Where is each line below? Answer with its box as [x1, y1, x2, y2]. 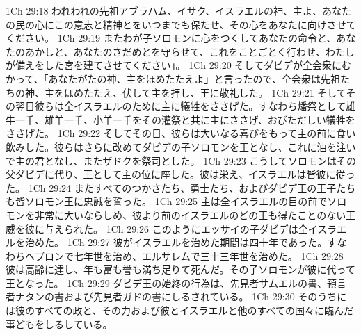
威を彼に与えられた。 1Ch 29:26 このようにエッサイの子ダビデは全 [6, 221, 308, 236]
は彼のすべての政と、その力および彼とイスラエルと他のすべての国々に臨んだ [6, 303, 353, 318]
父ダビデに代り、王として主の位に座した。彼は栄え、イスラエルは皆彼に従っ [6, 167, 355, 181]
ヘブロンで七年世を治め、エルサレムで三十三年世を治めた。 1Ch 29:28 [24, 248, 344, 263]
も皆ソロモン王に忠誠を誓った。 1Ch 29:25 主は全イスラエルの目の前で [6, 194, 328, 209]
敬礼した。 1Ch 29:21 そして [219, 85, 346, 99]
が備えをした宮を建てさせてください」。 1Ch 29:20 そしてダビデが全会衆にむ [6, 58, 351, 72]
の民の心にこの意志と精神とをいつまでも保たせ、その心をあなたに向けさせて [6, 17, 356, 31]
